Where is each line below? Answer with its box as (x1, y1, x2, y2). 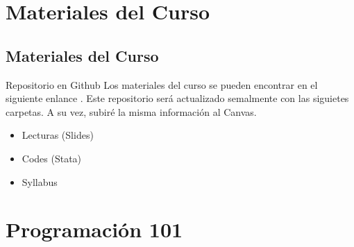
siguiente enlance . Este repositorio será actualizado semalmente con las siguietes (6, 91, 349, 105)
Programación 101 (6, 215, 183, 244)
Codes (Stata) (22, 151, 82, 165)
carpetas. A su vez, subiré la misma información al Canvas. (6, 104, 257, 119)
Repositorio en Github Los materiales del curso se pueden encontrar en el (6, 77, 318, 92)
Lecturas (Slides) (22, 128, 94, 142)
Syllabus (22, 174, 58, 189)
